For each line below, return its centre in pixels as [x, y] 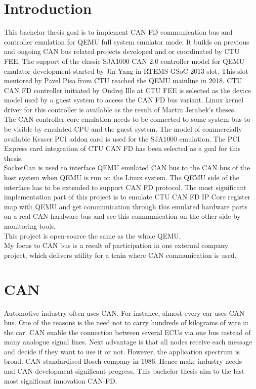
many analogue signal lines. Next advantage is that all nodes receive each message [128, 342]
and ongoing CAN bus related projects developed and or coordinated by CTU [122, 51]
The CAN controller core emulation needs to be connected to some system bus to [127, 119]
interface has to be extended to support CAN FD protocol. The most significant [125, 187]
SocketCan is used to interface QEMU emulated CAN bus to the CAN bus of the [127, 168]
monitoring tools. [30, 226]
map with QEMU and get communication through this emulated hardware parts [126, 206]
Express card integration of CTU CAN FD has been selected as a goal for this [122, 148]
